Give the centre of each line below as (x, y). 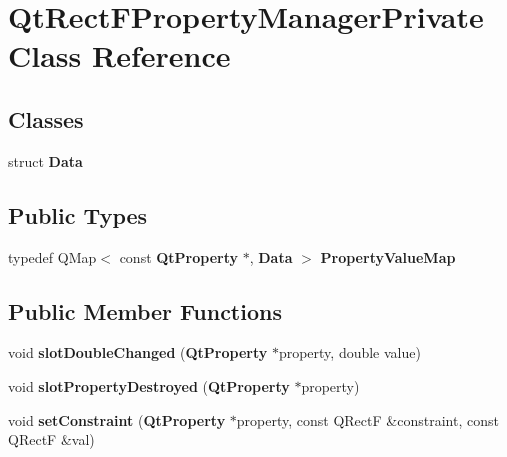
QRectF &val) (51, 439)
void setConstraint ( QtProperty (117, 419)
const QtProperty (179, 256)
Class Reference (119, 55)
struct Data (45, 160)
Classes (46, 118)
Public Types (78, 214)
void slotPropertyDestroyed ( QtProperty (149, 385)
